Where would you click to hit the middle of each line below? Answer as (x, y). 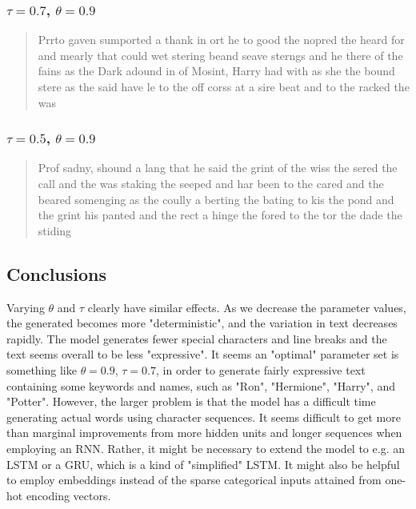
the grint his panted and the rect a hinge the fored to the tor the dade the (220, 215)
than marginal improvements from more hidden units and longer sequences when (204, 433)
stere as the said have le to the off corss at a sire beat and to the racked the (224, 86)
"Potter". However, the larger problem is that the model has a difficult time (191, 401)
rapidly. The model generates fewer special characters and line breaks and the (197, 338)
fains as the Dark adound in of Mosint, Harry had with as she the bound (216, 71)
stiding (55, 230)
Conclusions (57, 273)
